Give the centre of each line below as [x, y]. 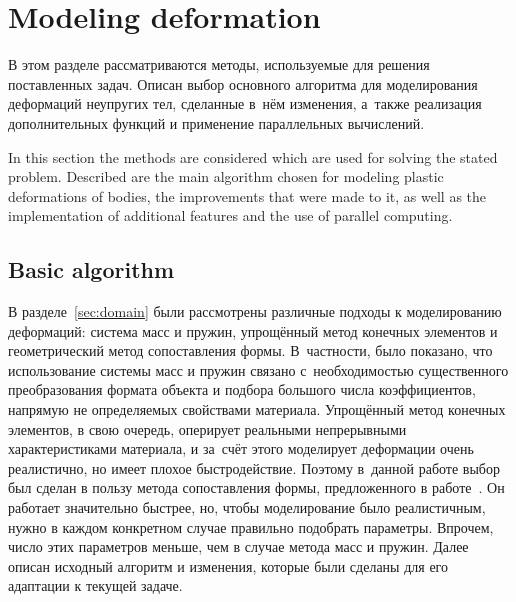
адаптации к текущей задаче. [95, 585]
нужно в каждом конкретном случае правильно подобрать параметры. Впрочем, [251, 526]
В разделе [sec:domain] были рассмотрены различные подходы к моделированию [255, 311]
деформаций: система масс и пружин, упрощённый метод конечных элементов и [253, 330]
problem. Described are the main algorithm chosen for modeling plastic [226, 176]
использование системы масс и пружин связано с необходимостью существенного [258, 369]
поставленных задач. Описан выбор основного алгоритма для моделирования [243, 83]
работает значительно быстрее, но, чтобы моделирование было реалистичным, [247, 507]
